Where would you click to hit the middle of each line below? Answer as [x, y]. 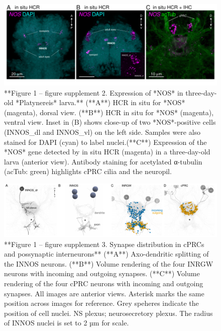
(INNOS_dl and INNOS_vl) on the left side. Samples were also [102, 132]
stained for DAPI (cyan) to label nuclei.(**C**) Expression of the [105, 142]
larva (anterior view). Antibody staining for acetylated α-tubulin [103, 161]
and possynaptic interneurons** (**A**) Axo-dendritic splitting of [106, 254]
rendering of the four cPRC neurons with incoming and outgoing [104, 283]
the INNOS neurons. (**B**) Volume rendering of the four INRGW [109, 263]
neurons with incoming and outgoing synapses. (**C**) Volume [102, 273]
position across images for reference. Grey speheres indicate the [101, 303]
